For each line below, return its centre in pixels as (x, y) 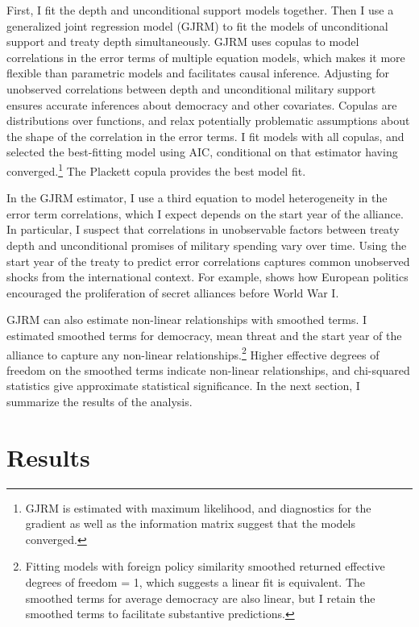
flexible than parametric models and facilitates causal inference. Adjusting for (198, 73)
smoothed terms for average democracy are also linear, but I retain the (200, 598)
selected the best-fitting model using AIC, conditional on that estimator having (202, 152)
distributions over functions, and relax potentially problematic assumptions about (208, 120)
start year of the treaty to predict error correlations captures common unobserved (208, 261)
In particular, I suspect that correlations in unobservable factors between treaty (203, 229)
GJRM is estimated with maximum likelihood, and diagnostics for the (198, 507)
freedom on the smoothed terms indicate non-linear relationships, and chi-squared (208, 370)
